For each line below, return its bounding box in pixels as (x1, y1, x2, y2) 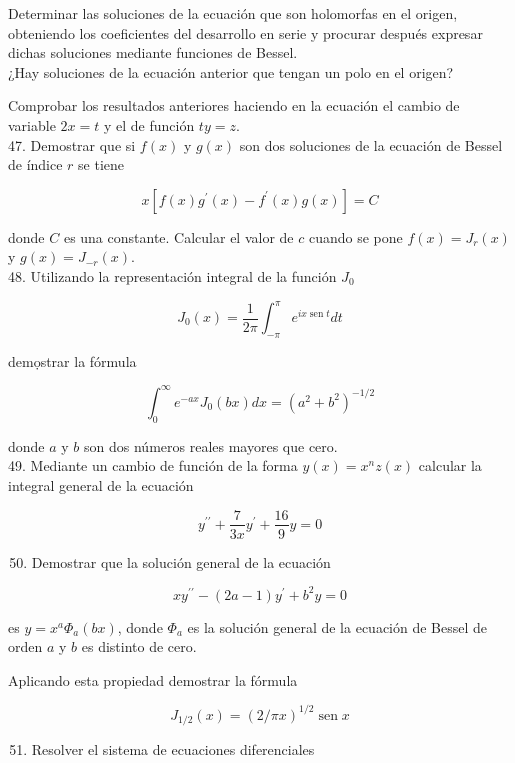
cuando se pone (308, 226, 403, 247)
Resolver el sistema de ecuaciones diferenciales (31, 739, 315, 760)
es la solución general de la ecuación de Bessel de (187, 616, 488, 637)
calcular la (418, 455, 482, 476)
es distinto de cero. (81, 636, 197, 657)
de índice (8, 154, 63, 175)
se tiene (78, 154, 125, 175)
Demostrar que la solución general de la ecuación (31, 551, 331, 572)
